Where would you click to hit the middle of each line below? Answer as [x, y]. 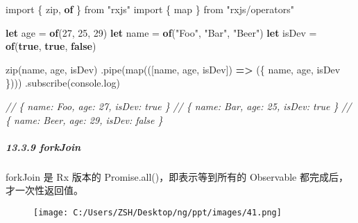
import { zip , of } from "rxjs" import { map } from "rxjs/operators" [150, 9]
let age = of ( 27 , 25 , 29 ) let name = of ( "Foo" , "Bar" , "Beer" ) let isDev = [161, 32]
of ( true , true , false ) [51, 46]
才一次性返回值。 [44, 190]
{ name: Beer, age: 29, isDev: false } [84, 119]
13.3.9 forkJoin [43, 146]
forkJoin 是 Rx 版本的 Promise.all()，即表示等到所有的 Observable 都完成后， [177, 176]
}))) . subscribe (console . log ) [63, 83]
